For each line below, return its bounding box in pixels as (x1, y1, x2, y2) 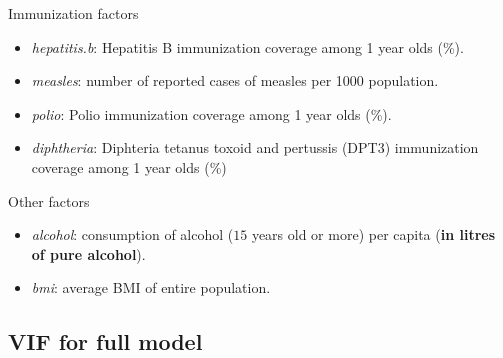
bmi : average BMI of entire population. (31, 277, 271, 298)
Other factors (8, 190, 90, 211)
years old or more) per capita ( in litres (251, 224, 496, 245)
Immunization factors (8, 3, 139, 23)
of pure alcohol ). (31, 243, 146, 264)
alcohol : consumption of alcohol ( (31, 224, 234, 245)
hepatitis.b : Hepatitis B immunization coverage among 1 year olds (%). (31, 36, 464, 57)
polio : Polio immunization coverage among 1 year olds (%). (31, 103, 392, 124)
